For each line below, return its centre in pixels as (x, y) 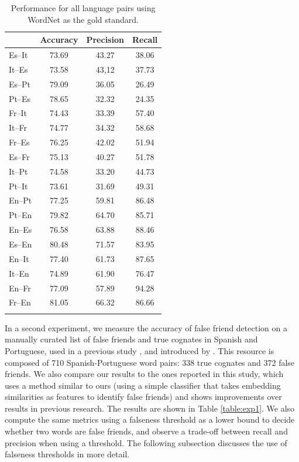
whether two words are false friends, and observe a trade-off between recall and (146, 431)
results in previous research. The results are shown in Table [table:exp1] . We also (150, 408)
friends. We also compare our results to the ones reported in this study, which (144, 374)
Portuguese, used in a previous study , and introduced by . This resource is (140, 350)
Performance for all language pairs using (83, 8)
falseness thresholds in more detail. (67, 454)
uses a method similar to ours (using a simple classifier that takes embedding (143, 385)
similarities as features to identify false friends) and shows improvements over (143, 397)
